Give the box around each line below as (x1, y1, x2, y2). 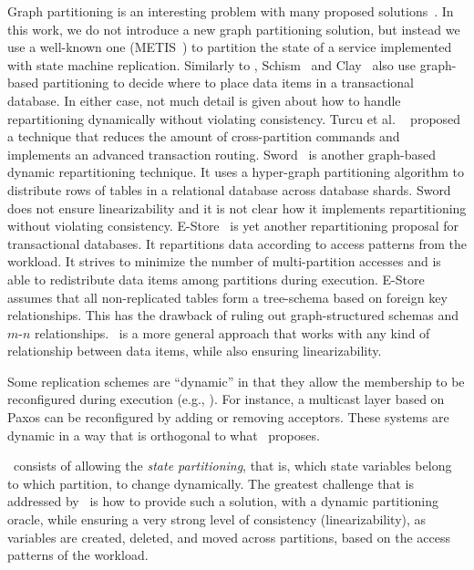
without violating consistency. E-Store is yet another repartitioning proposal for (7, 216, 459, 235)
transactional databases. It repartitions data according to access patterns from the (7, 233, 467, 253)
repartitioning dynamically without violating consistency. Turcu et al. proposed (7, 109, 461, 128)
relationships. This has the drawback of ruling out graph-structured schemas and (7, 306, 459, 325)
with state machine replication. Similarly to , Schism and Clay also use (7, 55, 417, 74)
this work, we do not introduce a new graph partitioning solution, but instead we (7, 19, 460, 38)
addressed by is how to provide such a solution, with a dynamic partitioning (7, 492, 439, 511)
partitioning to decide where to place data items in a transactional (42, 73, 415, 92)
